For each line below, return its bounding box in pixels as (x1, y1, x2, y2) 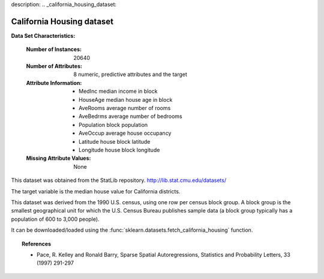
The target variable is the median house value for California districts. (11, 187, 181, 195)
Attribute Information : (26, 79, 82, 86)
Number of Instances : (26, 46, 82, 53)
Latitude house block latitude (79, 138, 151, 145)
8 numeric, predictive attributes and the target (73, 71, 187, 78)
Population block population (79, 121, 148, 128)
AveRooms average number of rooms (79, 105, 171, 112)
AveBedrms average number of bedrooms (79, 113, 182, 120)
